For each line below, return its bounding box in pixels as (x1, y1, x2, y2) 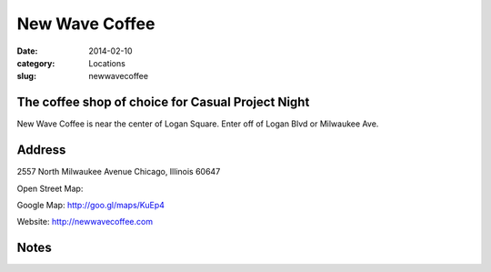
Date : (16, 45, 38, 56)
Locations (88, 57, 126, 68)
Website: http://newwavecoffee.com (16, 217, 154, 227)
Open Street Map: (16, 183, 84, 194)
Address (16, 142, 66, 158)
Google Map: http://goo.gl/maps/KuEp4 (16, 199, 165, 210)
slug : (16, 71, 36, 82)
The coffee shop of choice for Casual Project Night (16, 95, 310, 110)
